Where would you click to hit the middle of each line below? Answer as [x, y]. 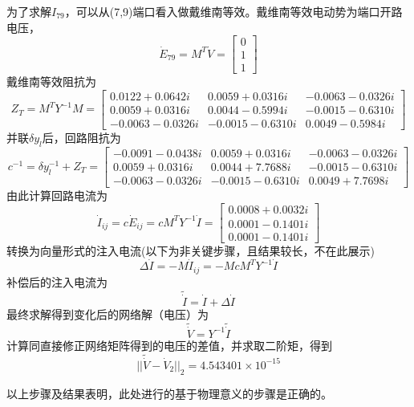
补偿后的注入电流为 [57, 281]
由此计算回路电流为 [57, 195]
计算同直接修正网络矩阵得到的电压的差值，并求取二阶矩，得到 [169, 345]
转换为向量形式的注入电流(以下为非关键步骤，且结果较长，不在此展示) [191, 250]
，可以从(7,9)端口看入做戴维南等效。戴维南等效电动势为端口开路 [233, 11]
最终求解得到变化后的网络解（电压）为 [108, 313]
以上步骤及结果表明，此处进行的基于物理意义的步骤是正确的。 [169, 393]
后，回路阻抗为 [81, 137]
